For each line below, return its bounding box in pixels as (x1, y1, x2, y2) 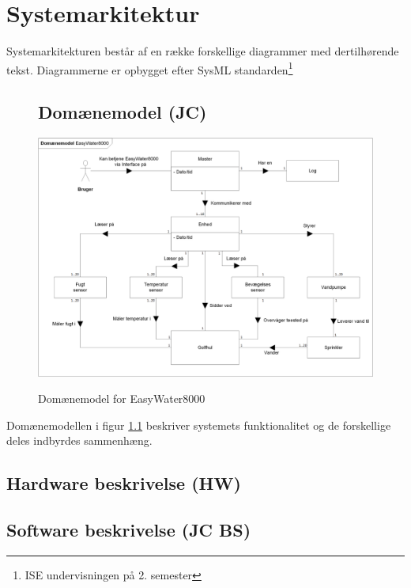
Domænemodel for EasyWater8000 (38, 390, 205, 407)
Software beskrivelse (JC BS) (6, 518, 251, 542)
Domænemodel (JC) (38, 100, 207, 124)
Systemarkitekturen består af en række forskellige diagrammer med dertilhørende (6, 43, 399, 59)
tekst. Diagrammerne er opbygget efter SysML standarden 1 (6, 59, 293, 78)
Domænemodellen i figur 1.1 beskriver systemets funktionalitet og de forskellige (6, 416, 391, 433)
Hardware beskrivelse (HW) (6, 471, 241, 495)
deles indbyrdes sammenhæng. (6, 432, 153, 449)
